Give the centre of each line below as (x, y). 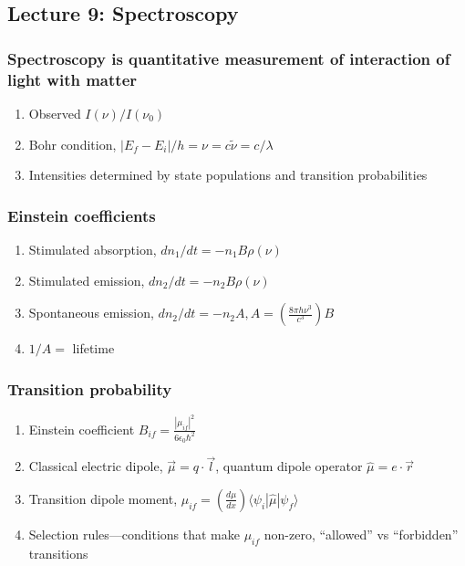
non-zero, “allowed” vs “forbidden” (361, 534)
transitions (58, 553)
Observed (55, 113)
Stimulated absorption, (93, 249)
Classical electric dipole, (96, 466)
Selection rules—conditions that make (134, 534)
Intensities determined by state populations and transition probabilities (228, 175)
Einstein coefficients (82, 215)
